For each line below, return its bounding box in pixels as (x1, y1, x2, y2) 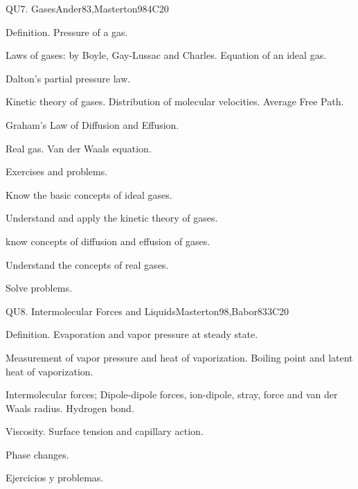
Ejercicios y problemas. (6, 470, 104, 485)
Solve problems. (6, 281, 72, 295)
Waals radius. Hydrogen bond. (6, 400, 134, 415)
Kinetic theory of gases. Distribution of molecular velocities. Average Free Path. (6, 94, 344, 109)
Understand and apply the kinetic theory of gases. (6, 211, 218, 225)
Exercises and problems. (6, 164, 108, 179)
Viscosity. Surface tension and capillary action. (6, 424, 204, 438)
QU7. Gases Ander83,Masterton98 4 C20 (6, 1, 169, 15)
